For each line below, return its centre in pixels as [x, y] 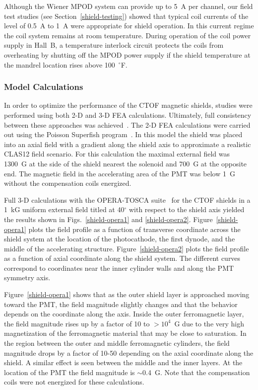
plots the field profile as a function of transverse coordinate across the [134, 229]
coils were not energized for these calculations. [74, 382]
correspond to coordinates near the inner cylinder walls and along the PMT [119, 268]
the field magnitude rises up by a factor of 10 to [77, 323]
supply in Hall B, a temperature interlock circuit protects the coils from [114, 45]
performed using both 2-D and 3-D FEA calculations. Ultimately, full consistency [128, 115]
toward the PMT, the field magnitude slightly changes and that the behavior [121, 304]
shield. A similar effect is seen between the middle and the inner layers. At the [123, 362]
